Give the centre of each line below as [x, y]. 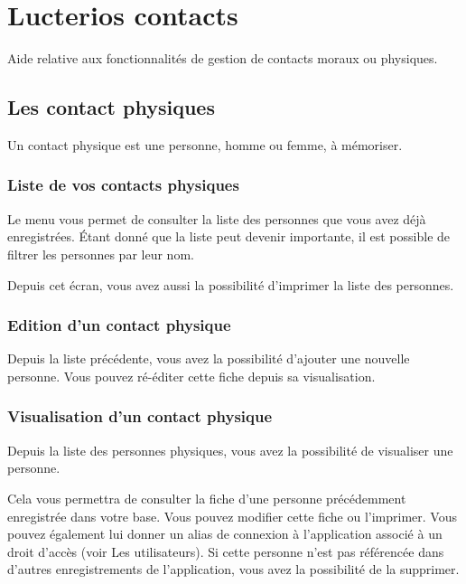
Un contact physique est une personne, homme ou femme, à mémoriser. [205, 144]
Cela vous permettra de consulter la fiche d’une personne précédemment [207, 498]
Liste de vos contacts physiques [123, 185]
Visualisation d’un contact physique [140, 416]
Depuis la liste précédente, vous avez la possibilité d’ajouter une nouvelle [209, 358]
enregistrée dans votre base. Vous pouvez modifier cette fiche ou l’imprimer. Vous [232, 516]
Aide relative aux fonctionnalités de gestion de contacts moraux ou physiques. [223, 58]
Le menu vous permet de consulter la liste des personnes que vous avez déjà [217, 218]
